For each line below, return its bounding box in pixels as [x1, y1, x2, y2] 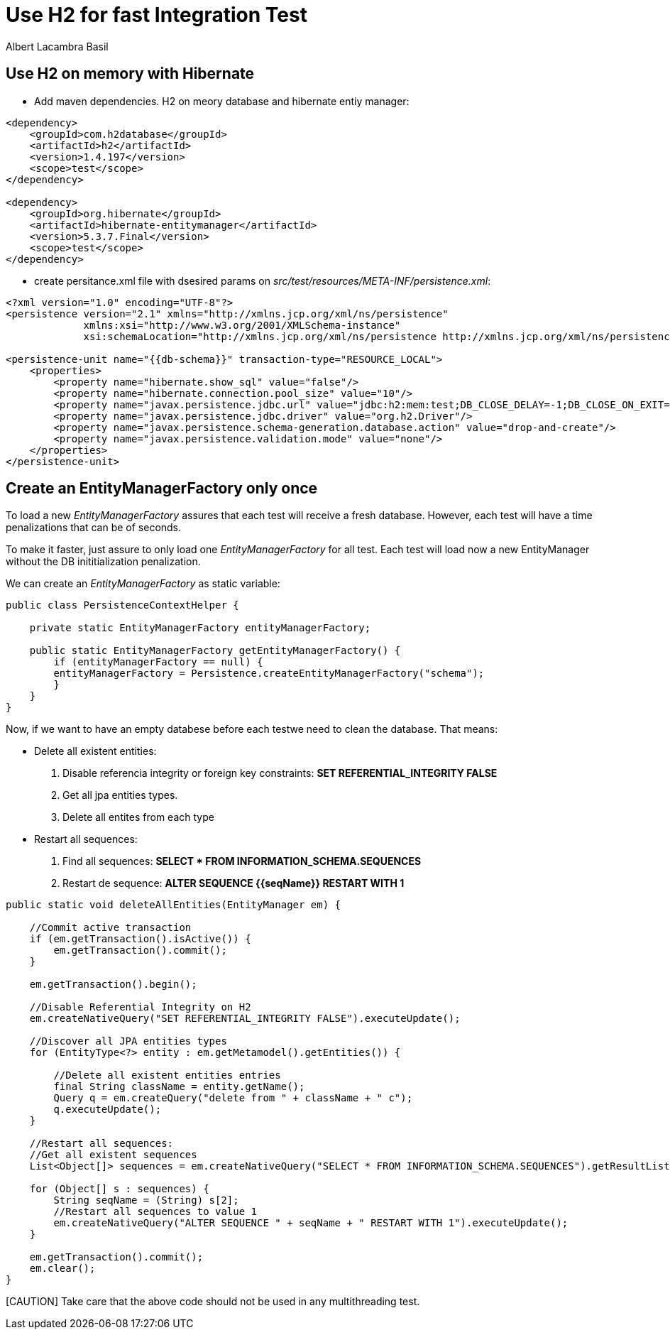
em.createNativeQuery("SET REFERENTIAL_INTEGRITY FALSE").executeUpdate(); [29, 1013, 461, 1025]
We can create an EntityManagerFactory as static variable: [6, 577, 280, 590]
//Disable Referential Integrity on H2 [29, 1001, 251, 1013]
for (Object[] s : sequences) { [29, 1183, 209, 1195]
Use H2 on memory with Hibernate [6, 65, 255, 83]
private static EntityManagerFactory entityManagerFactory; [29, 622, 371, 634]
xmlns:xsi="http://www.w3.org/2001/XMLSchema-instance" [83, 319, 401, 331]
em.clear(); [29, 1263, 96, 1275]
